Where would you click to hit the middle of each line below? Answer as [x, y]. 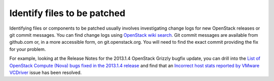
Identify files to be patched [67, 13]
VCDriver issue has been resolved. [46, 72]
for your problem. [28, 49]
